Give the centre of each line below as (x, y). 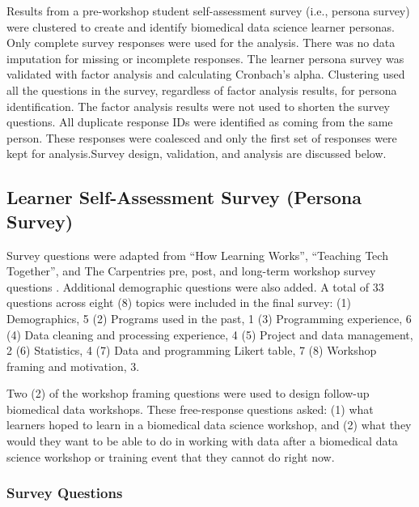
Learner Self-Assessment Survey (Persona (184, 197)
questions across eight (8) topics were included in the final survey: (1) (179, 302)
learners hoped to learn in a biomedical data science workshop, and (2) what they (209, 425)
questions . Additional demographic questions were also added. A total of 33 (195, 286)
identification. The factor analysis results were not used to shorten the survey (198, 106)
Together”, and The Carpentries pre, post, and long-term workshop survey (191, 271)
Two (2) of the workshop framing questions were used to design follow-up (188, 393)
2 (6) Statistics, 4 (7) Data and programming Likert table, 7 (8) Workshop (192, 350)
